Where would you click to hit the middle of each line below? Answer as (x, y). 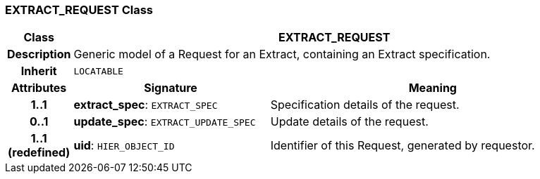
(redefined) (39, 153)
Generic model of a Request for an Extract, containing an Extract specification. (282, 54)
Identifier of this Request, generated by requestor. (403, 146)
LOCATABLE (98, 71)
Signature (171, 88)
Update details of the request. (349, 122)
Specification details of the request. (365, 105)
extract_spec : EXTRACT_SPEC (146, 105)
